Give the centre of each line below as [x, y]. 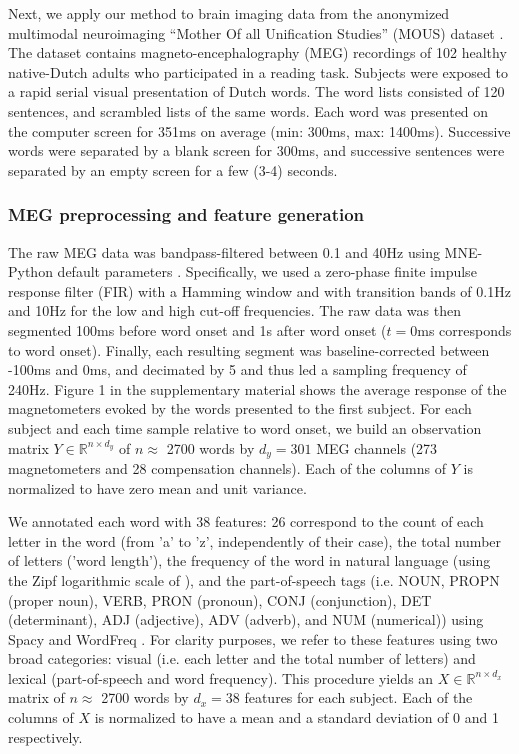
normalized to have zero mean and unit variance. [157, 487]
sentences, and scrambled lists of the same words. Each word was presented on [248, 110]
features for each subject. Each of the [358, 697]
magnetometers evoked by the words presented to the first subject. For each [240, 408]
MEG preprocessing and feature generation [186, 214]
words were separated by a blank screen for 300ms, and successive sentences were [256, 150]
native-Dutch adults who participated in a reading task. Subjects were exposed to [258, 71]
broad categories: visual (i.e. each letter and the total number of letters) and [242, 658]
